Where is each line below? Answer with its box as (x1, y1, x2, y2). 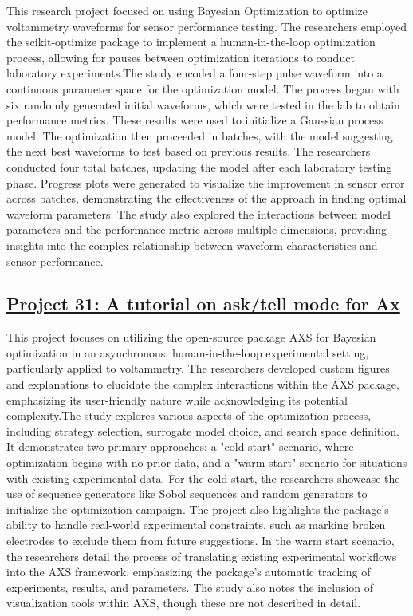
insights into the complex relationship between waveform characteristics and (6, 236, 378, 253)
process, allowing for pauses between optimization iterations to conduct (6, 49, 355, 65)
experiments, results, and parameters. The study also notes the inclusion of (6, 578, 374, 595)
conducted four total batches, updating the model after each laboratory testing (6, 158, 392, 175)
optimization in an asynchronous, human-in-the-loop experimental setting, (6, 344, 369, 361)
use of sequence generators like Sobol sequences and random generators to (6, 485, 368, 502)
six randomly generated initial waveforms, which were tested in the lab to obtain (6, 96, 400, 113)
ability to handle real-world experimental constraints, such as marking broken (6, 516, 386, 533)
